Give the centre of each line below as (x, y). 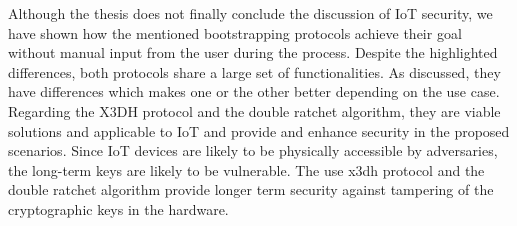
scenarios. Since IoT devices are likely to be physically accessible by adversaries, (253, 150)
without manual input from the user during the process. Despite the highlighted (253, 52)
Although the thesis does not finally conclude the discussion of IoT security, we (250, 13)
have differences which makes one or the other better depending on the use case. (254, 91)
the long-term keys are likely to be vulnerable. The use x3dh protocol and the (246, 169)
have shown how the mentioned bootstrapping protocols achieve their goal (235, 32)
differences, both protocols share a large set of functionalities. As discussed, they (254, 71)
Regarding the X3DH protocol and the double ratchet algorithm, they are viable (254, 110)
